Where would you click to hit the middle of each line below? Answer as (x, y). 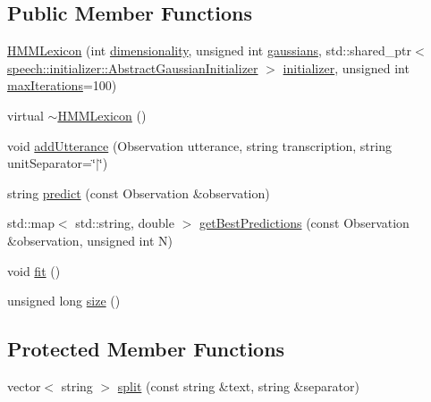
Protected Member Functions (146, 349)
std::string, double (125, 223)
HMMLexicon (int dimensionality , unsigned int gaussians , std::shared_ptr (210, 50)
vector (24, 385)
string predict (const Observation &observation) (139, 193)
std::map (31, 223)
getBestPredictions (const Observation (304, 223)
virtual (25, 115)
